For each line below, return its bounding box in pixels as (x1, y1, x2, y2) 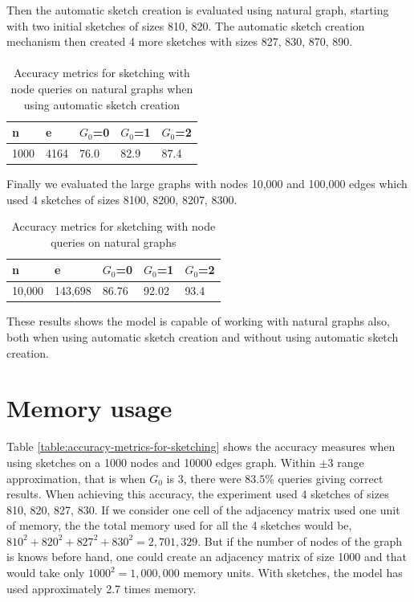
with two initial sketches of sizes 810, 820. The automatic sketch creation (6, 17, 365, 34)
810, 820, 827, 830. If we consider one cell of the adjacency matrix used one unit (6, 501, 400, 518)
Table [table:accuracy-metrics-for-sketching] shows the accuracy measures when (6, 438, 396, 455)
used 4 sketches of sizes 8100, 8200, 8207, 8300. (6, 190, 237, 207)
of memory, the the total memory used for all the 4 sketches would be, (6, 517, 352, 534)
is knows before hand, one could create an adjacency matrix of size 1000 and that (6, 548, 407, 565)
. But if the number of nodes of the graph (197, 532, 402, 549)
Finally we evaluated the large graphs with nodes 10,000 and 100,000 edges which (6, 175, 408, 192)
